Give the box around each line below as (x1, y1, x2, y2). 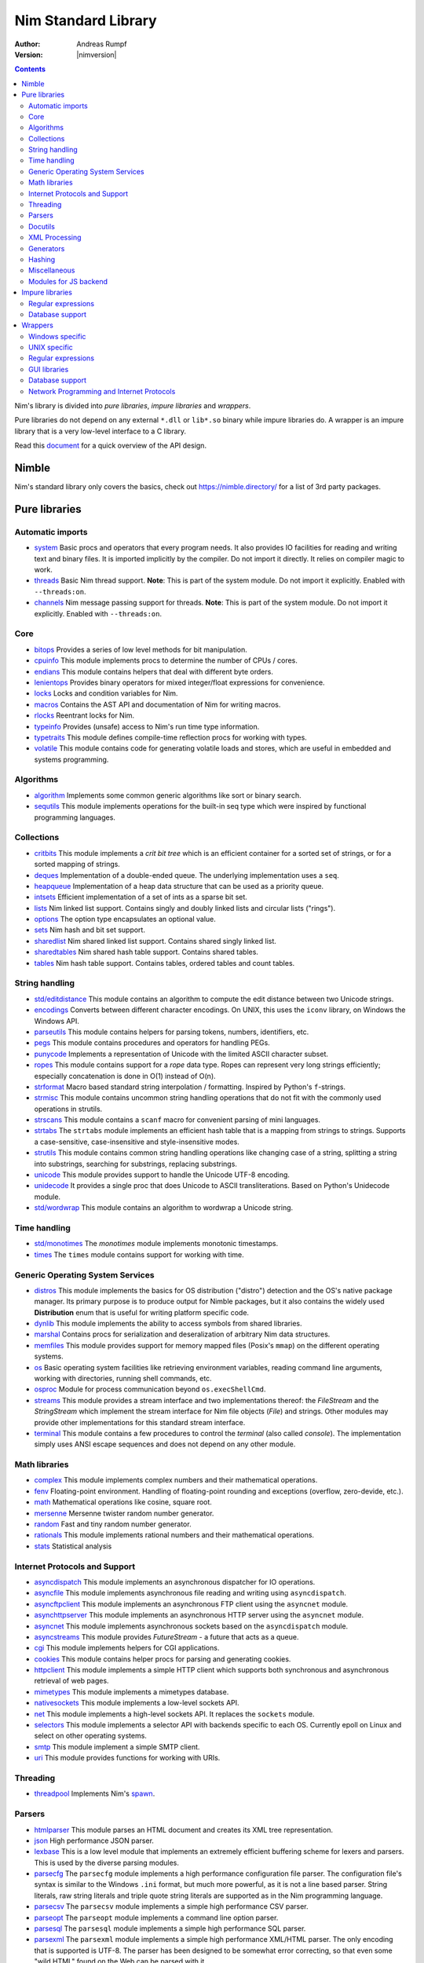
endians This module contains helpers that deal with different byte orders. (34, 667, 274, 676)
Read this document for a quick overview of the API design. (14, 440, 207, 451)
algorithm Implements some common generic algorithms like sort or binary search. (34, 790, 302, 800)
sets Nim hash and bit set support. (34, 925, 145, 934)
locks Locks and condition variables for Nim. (34, 689, 178, 698)
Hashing (28, 254, 56, 264)
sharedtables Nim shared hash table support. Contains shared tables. (34, 947, 259, 957)
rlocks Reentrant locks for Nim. (34, 711, 135, 720)
